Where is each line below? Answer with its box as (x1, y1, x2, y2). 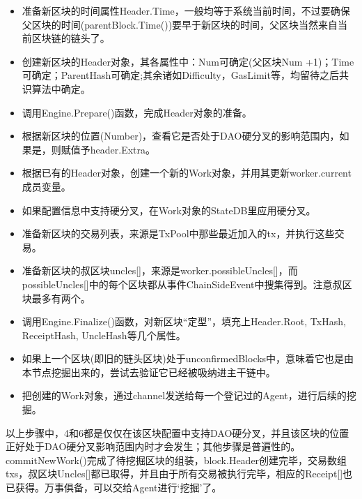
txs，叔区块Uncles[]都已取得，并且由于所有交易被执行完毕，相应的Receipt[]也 (6, 466, 353, 481)
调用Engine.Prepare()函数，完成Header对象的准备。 (22, 105, 252, 119)
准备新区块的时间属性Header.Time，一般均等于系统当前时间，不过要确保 (22, 3, 350, 17)
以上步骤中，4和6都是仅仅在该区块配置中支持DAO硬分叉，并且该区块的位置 (6, 425, 349, 440)
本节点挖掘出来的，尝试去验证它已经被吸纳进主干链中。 (22, 364, 276, 379)
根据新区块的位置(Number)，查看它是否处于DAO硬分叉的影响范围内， (22, 128, 340, 143)
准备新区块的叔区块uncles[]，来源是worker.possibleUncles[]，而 (22, 263, 298, 278)
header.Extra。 (90, 142, 156, 156)
